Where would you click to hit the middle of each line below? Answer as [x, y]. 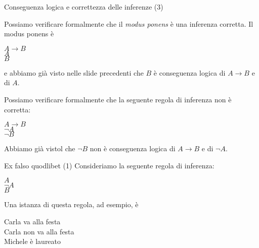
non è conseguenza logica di [133, 148]
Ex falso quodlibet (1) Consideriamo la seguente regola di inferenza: [109, 165]
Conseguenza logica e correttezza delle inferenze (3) [84, 7]
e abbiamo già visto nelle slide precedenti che [74, 72]
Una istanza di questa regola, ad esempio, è [71, 204]
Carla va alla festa [32, 221]
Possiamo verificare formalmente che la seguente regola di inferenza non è [118, 99]
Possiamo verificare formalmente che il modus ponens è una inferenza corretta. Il [129, 23]
